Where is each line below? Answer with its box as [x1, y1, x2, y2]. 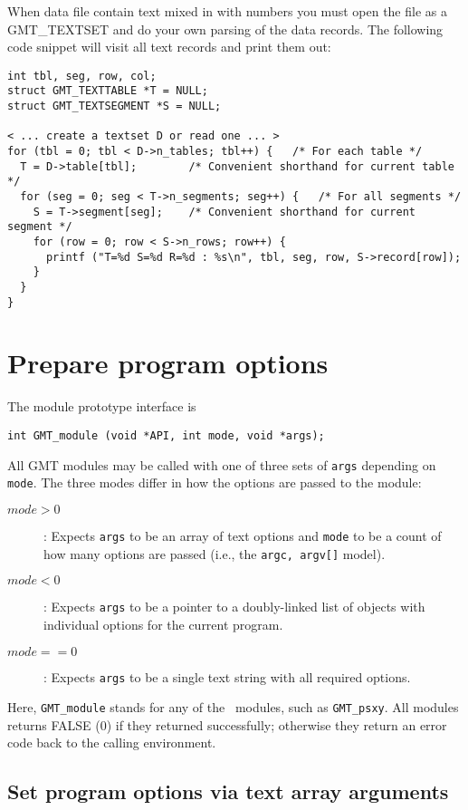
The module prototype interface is [7, 397, 196, 416]
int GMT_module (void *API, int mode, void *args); [7, 429, 325, 442]
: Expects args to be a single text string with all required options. [43, 667, 411, 686]
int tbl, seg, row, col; [7, 69, 157, 82]
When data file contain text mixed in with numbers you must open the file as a [7, 2, 447, 20]
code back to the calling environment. [7, 733, 216, 752]
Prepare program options [7, 344, 329, 381]
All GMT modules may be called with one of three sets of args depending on [7, 455, 436, 474]
